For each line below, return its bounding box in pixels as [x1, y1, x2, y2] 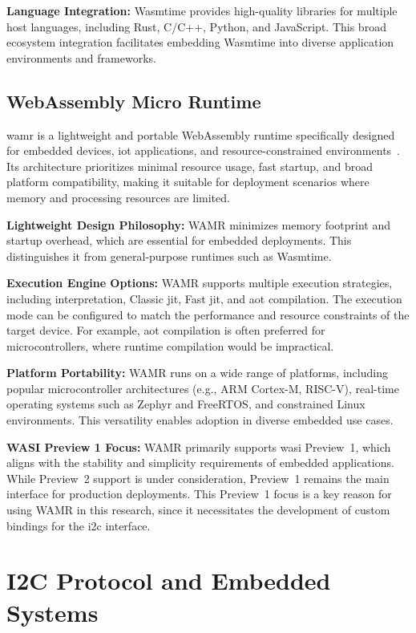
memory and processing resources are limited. [6, 189, 230, 205]
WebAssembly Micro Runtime [6, 88, 261, 113]
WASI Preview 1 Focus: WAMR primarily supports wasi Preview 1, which [6, 438, 391, 455]
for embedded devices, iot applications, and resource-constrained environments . [6, 142, 400, 159]
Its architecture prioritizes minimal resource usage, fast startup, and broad [6, 157, 373, 174]
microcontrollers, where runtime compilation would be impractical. [6, 337, 334, 354]
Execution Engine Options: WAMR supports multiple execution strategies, [6, 274, 393, 291]
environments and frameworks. [6, 49, 156, 66]
